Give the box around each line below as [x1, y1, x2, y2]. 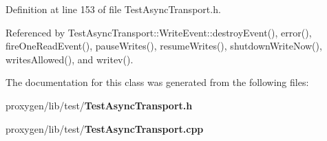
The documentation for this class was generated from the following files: [6, 75, 309, 89]
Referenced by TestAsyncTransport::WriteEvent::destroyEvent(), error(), [6, 25, 312, 39]
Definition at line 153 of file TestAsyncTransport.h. [6, 2, 221, 16]
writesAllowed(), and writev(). [6, 52, 134, 66]
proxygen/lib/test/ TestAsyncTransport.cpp [6, 121, 204, 135]
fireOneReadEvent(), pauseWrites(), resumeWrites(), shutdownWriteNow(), [6, 39, 322, 53]
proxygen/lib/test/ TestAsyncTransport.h [6, 98, 193, 112]
